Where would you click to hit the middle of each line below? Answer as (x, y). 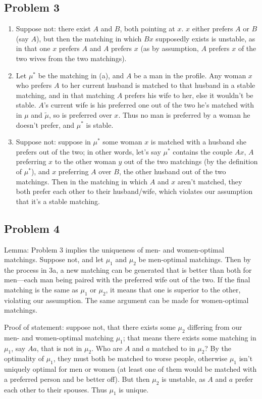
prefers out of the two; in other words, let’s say (88, 151)
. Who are (107, 348)
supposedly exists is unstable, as (205, 38)
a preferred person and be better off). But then (77, 379)
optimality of (24, 358)
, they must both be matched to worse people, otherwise (140, 358)
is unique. (134, 389)
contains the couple (203, 151)
